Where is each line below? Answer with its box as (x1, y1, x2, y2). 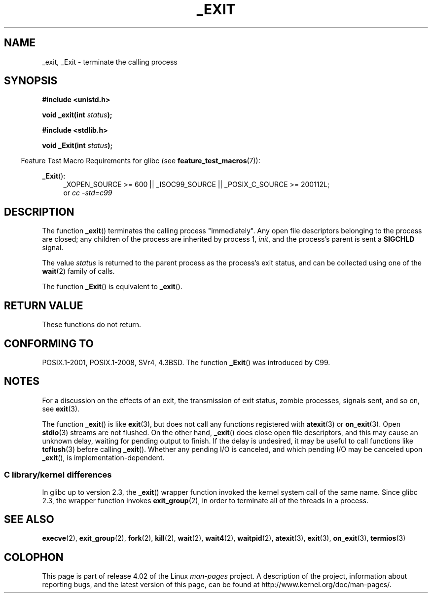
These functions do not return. (42, 320, 141, 329)
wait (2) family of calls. (42, 267, 115, 276)
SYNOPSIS (4, 75, 58, 87)
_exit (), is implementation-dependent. (42, 453, 165, 462)
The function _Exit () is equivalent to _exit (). (42, 282, 182, 291)
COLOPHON (4, 551, 64, 563)
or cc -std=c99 (63, 188, 112, 197)
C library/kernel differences (4, 470, 112, 480)
